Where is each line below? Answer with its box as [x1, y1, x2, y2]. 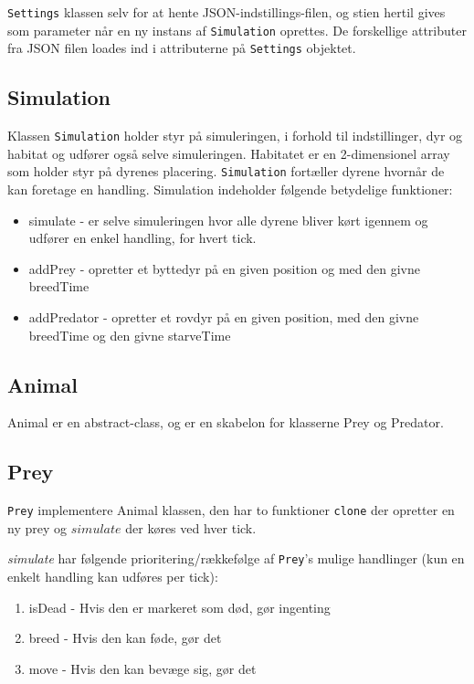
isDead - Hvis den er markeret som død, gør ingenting [28, 597, 331, 616]
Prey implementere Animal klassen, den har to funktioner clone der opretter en [7, 500, 455, 520]
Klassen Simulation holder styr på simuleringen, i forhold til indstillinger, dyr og [7, 126, 463, 145]
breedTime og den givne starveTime [28, 325, 231, 344]
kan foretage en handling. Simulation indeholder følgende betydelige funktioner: [7, 180, 453, 199]
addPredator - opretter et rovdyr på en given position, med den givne [28, 308, 419, 327]
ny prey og [7, 518, 67, 537]
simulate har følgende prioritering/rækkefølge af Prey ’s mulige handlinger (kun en [7, 549, 465, 568]
